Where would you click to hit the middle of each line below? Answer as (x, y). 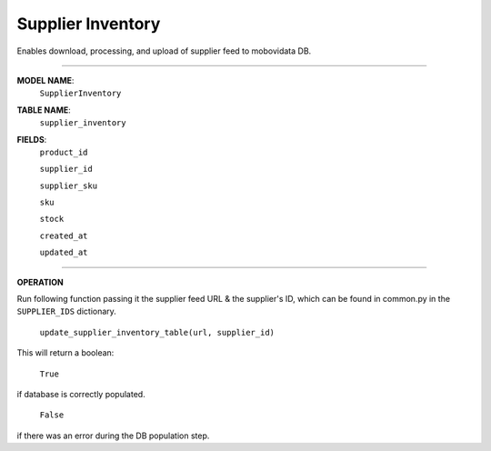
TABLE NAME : (44, 110)
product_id (64, 152)
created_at (64, 236)
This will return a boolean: (65, 353)
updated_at (64, 253)
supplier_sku (69, 185)
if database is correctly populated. (81, 394)
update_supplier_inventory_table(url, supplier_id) (157, 332)
